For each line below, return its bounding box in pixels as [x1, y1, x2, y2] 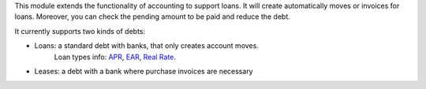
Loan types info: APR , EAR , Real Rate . [54, 52, 177, 61]
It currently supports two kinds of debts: [14, 26, 146, 35]
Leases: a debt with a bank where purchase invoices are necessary [34, 66, 253, 76]
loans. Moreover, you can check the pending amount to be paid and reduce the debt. [14, 12, 291, 21]
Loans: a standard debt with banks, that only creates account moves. [34, 41, 260, 50]
